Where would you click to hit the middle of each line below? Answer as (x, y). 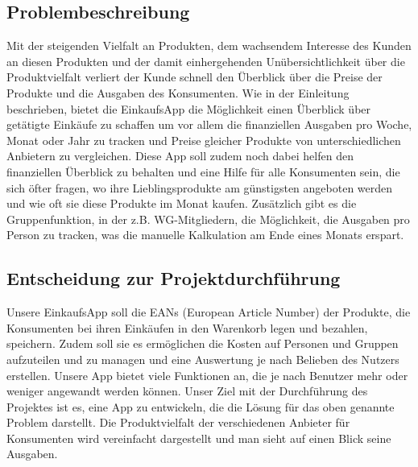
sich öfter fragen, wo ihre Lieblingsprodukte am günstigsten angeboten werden (200, 187)
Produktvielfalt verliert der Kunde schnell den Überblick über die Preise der (195, 77)
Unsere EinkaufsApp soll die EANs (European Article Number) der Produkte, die (209, 312)
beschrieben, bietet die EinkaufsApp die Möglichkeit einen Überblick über (189, 108)
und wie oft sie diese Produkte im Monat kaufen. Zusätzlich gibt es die (182, 203)
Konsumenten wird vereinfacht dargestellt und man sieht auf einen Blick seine (199, 438)
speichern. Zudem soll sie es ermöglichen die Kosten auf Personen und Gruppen (203, 343)
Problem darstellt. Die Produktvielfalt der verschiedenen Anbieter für (178, 422)
